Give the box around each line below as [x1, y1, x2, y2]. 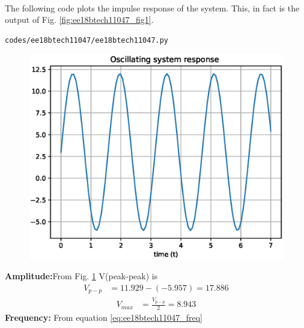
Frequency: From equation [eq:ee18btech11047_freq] [5, 311, 202, 323]
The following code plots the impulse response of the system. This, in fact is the [5, 1, 300, 14]
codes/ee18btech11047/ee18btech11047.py [5, 36, 169, 45]
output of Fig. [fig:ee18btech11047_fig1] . [5, 13, 154, 26]
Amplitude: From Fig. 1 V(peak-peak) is [5, 270, 158, 282]
